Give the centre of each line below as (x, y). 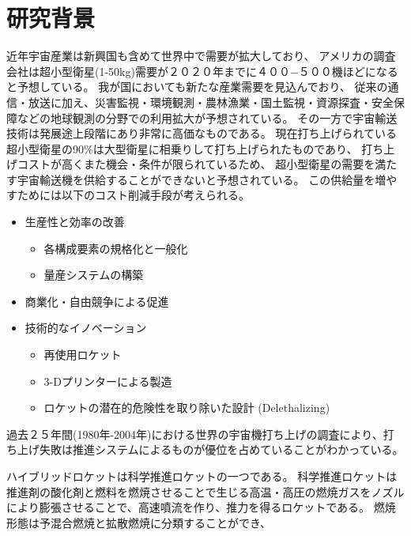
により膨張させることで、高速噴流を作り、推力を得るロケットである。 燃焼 (201, 507)
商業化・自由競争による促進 (97, 301)
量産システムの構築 (94, 275)
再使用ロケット (83, 355)
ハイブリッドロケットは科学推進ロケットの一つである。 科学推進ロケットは (202, 476)
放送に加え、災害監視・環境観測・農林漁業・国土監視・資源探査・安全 (211, 102)
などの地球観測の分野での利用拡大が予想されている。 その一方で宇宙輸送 (207, 117)
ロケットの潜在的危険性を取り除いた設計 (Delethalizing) (187, 408)
